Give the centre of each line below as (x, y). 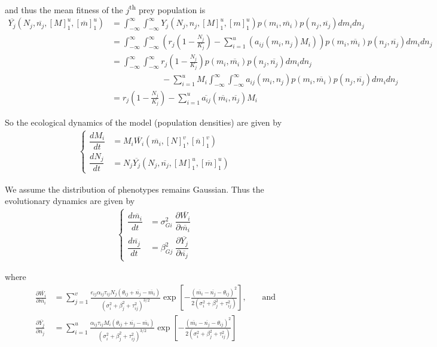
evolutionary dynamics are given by (70, 201)
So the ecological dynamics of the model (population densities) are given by (143, 122)
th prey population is (167, 9)
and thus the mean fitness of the (64, 9)
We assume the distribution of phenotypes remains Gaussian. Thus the (135, 189)
